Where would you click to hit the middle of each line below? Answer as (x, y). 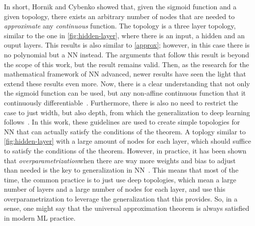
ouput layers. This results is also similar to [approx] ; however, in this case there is (127, 45)
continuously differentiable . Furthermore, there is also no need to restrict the (121, 102)
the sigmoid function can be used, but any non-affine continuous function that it (125, 93)
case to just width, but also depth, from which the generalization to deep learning (127, 112)
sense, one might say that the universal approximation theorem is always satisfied (127, 208)
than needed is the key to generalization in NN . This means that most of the (121, 170)
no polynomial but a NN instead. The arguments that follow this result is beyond (127, 54)
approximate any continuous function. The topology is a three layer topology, (120, 26)
